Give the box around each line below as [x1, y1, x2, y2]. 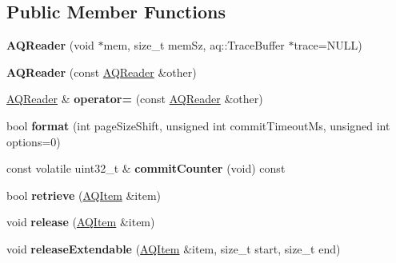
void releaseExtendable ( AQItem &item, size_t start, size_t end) [6, 240, 341, 257]
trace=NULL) [294, 37, 362, 54]
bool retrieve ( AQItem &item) [6, 186, 162, 203]
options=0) [6, 133, 61, 149]
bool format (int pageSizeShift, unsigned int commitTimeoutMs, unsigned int [6, 117, 390, 133]
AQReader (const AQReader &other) [6, 63, 197, 80]
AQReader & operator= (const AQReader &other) [6, 90, 263, 107]
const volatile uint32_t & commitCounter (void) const [6, 160, 286, 177]
